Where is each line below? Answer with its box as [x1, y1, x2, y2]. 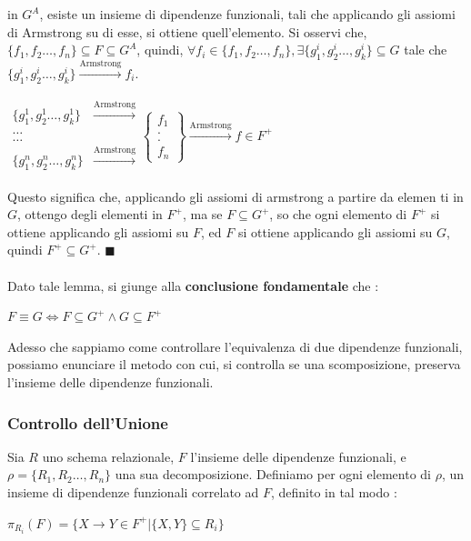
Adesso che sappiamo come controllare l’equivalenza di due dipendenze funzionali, [7, 336, 463, 356]
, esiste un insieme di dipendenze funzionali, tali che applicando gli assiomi [39, 5, 456, 23]
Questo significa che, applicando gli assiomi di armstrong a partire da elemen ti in [7, 186, 464, 205]
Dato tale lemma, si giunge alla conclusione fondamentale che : [7, 276, 379, 295]
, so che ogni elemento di [269, 205, 407, 224]
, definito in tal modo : [270, 483, 397, 502]
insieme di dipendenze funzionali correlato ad [7, 483, 259, 502]
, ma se [182, 205, 223, 224]
